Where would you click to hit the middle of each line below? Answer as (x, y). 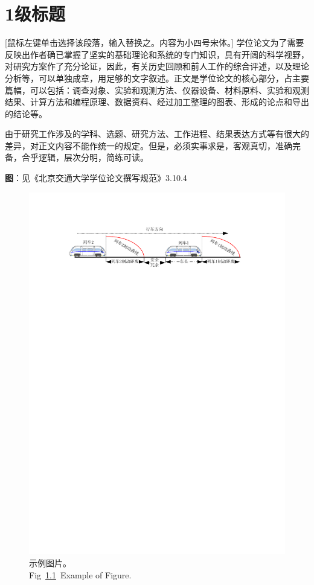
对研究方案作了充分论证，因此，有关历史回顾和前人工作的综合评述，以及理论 (157, 66)
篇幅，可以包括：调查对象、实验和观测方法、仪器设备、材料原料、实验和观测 (157, 90)
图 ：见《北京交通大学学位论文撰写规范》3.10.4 (96, 178)
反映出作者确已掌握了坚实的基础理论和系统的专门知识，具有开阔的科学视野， (157, 54)
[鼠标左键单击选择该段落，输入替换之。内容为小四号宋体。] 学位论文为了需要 (155, 43)
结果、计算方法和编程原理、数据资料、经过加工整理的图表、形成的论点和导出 (157, 102)
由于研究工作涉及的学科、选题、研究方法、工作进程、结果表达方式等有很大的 (157, 134)
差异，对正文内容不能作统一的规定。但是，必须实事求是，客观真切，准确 (149, 145)
